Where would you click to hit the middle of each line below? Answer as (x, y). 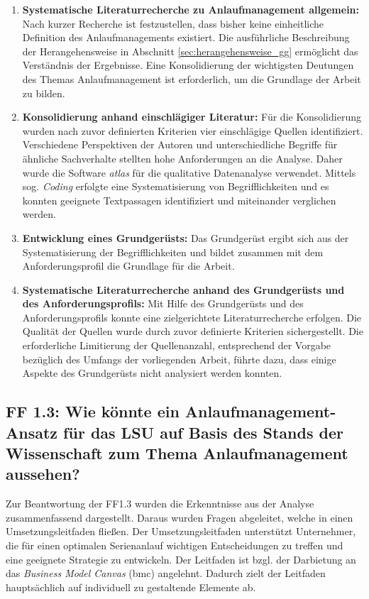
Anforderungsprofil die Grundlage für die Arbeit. (128, 266)
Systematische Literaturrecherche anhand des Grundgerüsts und (183, 289)
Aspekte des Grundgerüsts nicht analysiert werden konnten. (152, 373)
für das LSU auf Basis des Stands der (203, 432)
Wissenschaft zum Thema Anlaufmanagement (177, 453)
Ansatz (32, 432)
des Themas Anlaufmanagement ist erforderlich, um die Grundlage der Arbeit (192, 78)
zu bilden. (44, 93)
